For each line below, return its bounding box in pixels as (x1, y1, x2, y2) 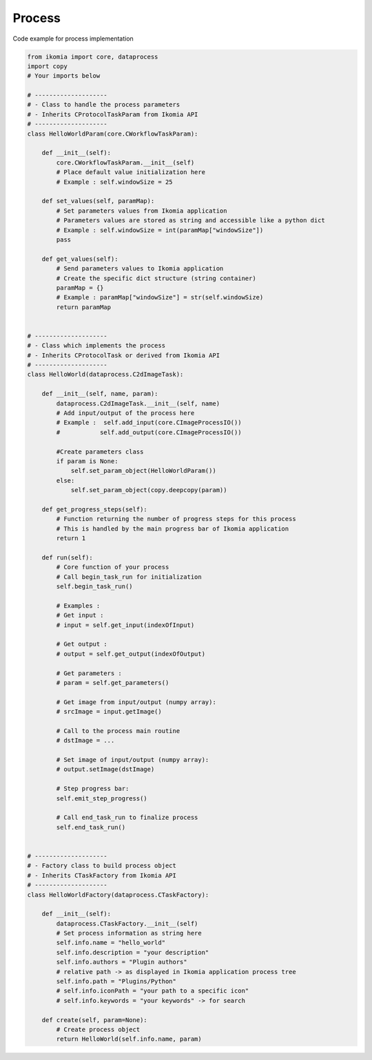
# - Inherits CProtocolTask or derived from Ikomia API (27, 351, 220, 359)
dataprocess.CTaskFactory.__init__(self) (56, 920, 198, 927)
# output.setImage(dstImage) (56, 765, 155, 774)
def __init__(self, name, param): (41, 390, 158, 398)
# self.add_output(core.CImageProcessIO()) (56, 428, 242, 436)
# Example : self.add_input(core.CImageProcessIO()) (56, 418, 242, 427)
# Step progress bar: (56, 785, 130, 793)
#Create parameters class (56, 447, 144, 456)
